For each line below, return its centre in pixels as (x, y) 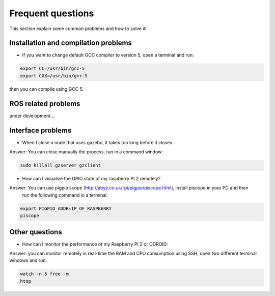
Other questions (36, 232)
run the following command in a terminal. (65, 195)
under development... (32, 116)
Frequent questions (52, 13)
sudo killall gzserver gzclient (61, 165)
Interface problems (40, 130)
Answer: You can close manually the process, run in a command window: (86, 152)
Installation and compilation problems (71, 43)
